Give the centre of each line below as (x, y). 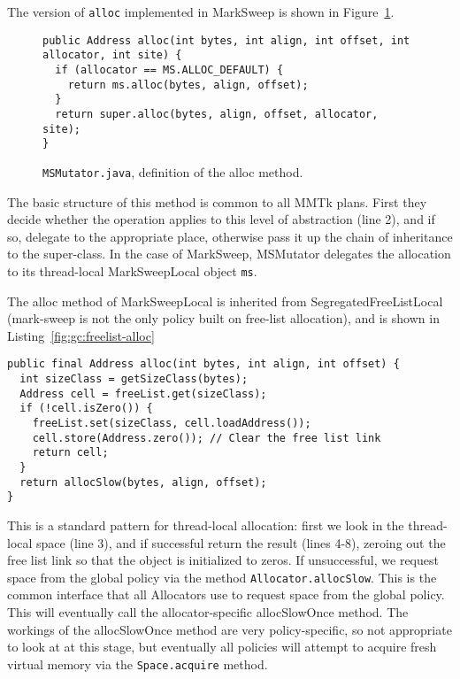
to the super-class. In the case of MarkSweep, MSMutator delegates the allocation (229, 254)
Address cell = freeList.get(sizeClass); (143, 394)
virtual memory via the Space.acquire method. (138, 664)
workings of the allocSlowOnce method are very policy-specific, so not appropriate (230, 629)
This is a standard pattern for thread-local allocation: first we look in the (206, 525)
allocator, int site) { (112, 55)
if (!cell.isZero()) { (86, 409)
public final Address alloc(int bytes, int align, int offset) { (203, 364)
